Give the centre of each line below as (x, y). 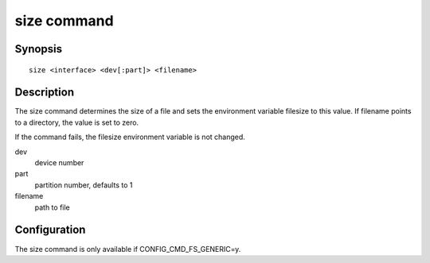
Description (45, 93)
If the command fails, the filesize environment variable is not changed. (130, 137)
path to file (53, 207)
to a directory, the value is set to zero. (77, 122)
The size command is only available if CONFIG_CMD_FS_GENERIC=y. (128, 249)
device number (59, 163)
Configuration (50, 230)
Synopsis (39, 49)
